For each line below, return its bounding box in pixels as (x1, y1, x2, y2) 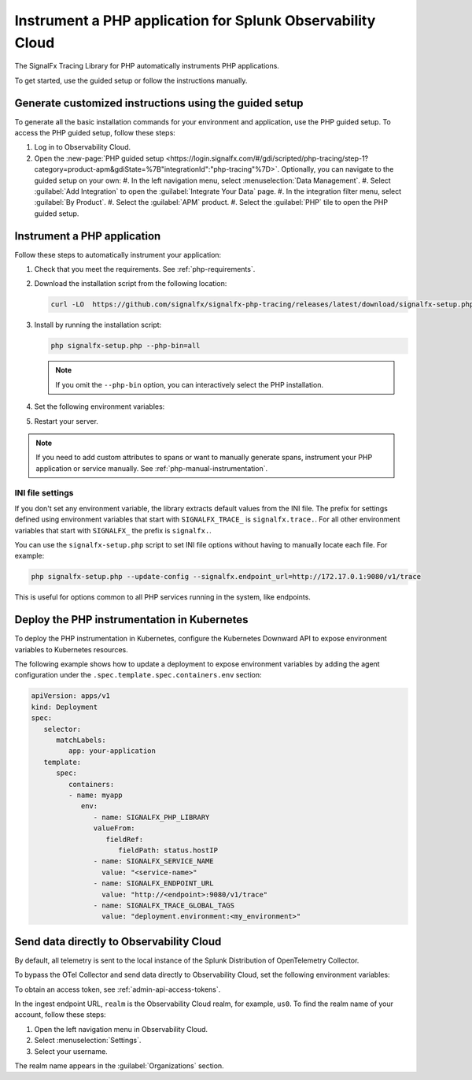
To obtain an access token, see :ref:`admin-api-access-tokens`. (14, 985, 221, 994)
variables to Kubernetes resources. (14, 644, 129, 654)
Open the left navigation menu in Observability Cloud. (34, 1024, 208, 1034)
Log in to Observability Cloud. (34, 143, 131, 152)
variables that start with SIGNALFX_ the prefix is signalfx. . (14, 525, 212, 535)
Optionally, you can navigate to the (281, 165, 394, 174)
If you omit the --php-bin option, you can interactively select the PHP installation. (55, 380, 324, 389)
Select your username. (34, 1046, 108, 1056)
